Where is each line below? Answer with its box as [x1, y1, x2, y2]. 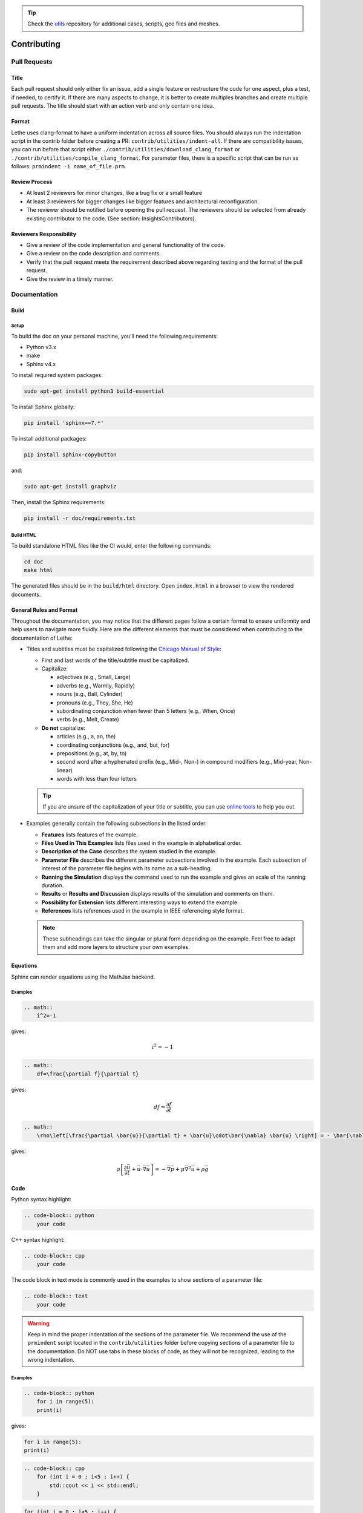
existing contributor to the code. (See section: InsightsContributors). [26, 215, 197, 222]
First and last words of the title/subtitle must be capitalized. [41, 657, 189, 664]
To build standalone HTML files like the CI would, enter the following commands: [11, 542, 212, 549]
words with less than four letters [56, 775, 137, 783]
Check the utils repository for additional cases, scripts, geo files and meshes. [27, 20, 220, 27]
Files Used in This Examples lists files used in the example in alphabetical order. [41, 839, 242, 847]
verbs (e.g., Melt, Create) [56, 716, 119, 723]
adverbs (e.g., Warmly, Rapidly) [56, 681, 136, 689]
